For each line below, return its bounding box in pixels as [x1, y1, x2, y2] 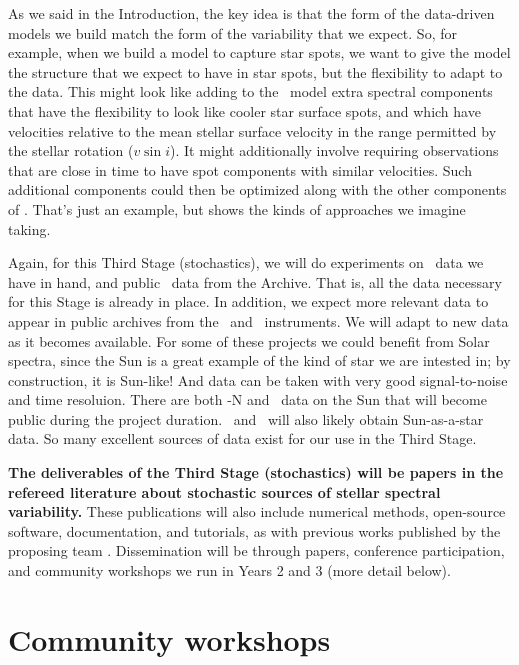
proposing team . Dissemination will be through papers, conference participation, [8, 540, 505, 561]
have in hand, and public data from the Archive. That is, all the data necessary [8, 271, 502, 292]
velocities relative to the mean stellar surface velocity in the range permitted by [8, 120, 497, 141]
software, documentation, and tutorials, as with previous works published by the [8, 520, 501, 541]
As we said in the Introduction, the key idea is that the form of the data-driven [8, 3, 495, 23]
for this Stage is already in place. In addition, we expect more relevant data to [8, 291, 489, 312]
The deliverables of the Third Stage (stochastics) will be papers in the [8, 462, 504, 483]
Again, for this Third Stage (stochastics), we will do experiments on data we [8, 252, 484, 273]
